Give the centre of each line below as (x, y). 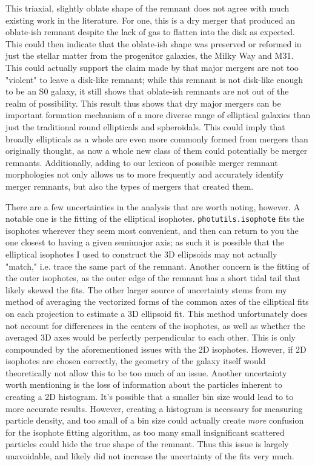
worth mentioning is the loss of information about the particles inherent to (144, 384)
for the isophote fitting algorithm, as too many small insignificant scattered (145, 432)
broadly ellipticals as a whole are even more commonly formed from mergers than (157, 138)
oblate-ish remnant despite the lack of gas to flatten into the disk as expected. (150, 32)
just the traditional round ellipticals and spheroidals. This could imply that (145, 126)
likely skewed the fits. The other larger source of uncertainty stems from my (146, 289)
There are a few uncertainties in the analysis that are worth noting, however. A (153, 206)
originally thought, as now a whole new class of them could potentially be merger (157, 151)
